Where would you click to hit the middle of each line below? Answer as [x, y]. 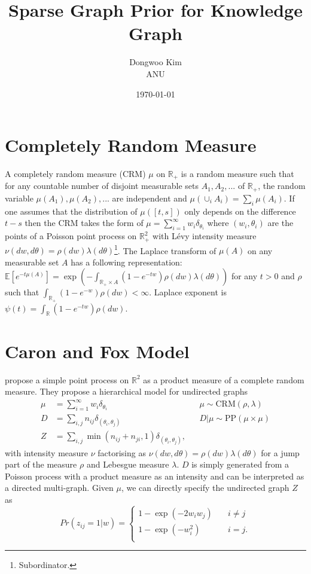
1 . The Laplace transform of [165, 249]
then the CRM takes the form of [84, 223]
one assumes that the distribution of [71, 211]
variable [19, 198]
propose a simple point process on [67, 379]
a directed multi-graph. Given [59, 488]
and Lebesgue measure [128, 464]
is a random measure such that [237, 174]
